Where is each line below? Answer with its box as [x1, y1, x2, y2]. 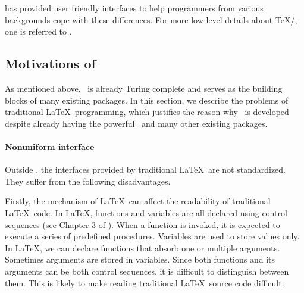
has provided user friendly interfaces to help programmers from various [5, 2, 264, 14]
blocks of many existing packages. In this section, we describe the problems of [5, 93, 289, 106]
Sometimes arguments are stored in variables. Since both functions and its [5, 253, 275, 266]
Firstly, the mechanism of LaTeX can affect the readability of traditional [5, 195, 271, 207]
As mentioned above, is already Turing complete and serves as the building [5, 82, 283, 94]
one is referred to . [5, 25, 72, 38]
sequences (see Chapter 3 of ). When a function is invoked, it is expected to [5, 218, 280, 230]
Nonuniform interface [5, 140, 95, 152]
